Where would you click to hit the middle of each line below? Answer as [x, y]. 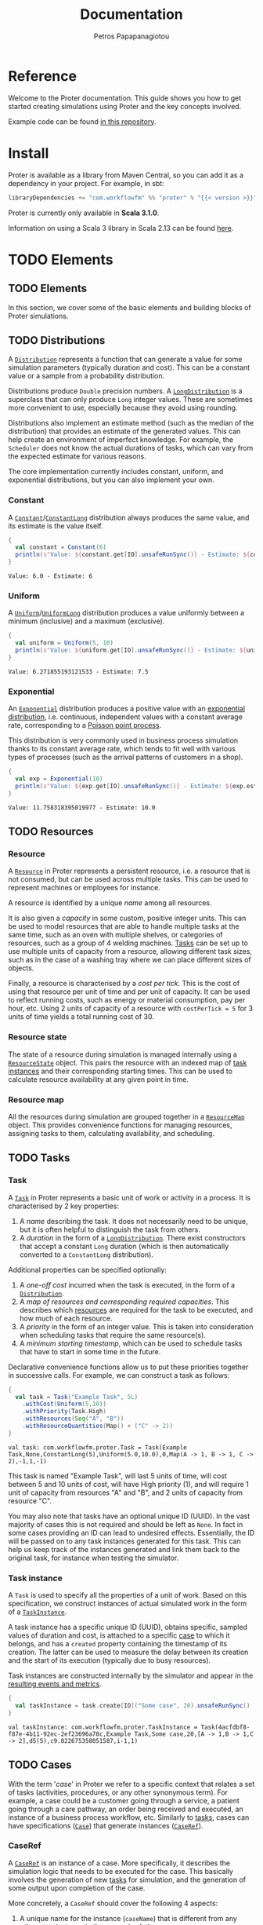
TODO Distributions [57, 340]
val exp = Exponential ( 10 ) [59, 779]
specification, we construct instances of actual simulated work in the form [128, 1604]
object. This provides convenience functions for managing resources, [120, 1125]
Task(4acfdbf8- [225, 1727]
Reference [42, 76]
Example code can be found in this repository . [82, 121]
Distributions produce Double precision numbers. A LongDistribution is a [125, 391]
